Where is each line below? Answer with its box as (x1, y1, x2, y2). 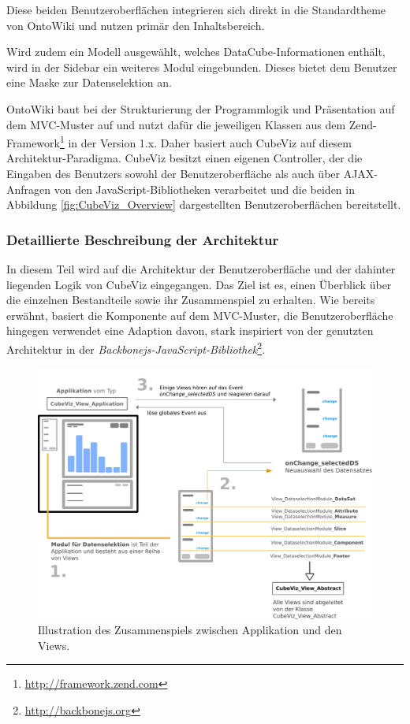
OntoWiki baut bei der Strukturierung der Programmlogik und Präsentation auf (6, 100, 395, 117)
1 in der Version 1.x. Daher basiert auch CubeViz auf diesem (59, 132, 352, 150)
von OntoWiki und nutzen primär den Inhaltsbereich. (6, 17, 265, 33)
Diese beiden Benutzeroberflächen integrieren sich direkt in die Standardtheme (6, 2, 386, 17)
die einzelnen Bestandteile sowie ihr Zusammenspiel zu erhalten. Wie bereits (6, 291, 375, 308)
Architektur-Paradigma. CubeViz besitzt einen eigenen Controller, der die (6, 150, 363, 166)
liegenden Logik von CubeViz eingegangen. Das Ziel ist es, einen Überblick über (6, 276, 392, 292)
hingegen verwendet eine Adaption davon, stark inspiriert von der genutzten (6, 322, 374, 339)
